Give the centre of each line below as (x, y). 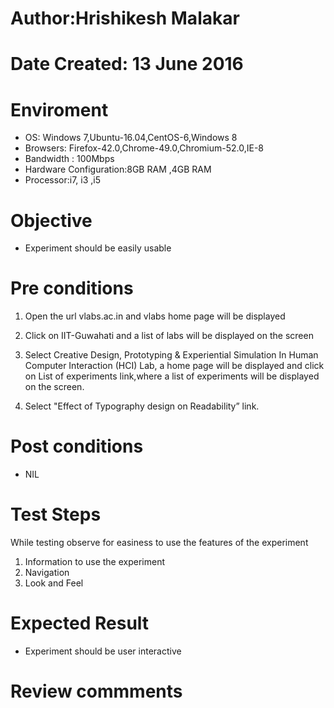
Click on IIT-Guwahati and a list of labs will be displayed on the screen (169, 336)
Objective (51, 220)
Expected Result (80, 623)
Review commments (96, 691)
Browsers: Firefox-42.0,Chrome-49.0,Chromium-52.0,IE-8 (144, 148)
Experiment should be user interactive (103, 651)
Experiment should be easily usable (98, 248)
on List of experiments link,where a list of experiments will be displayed (172, 376)
